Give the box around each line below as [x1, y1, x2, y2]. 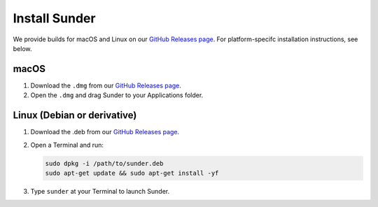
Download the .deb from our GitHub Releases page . [30, 128, 180, 136]
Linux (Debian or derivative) [13, 109, 137, 122]
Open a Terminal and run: [30, 141, 104, 149]
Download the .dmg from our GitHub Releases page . [30, 81, 181, 90]
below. [13, 44, 32, 52]
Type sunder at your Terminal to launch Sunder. [30, 187, 170, 195]
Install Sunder [13, 10, 96, 26]
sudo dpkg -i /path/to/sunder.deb [45, 159, 164, 167]
